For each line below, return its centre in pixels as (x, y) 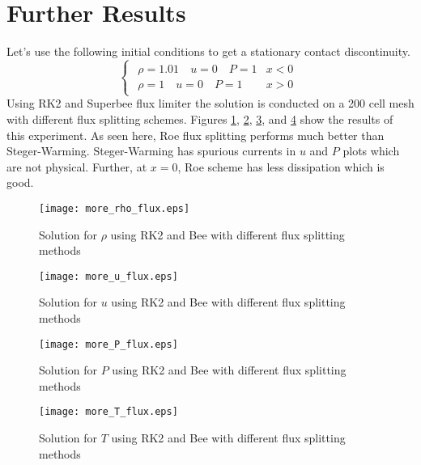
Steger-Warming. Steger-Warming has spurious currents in (151, 151)
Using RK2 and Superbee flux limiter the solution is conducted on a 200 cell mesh (210, 103)
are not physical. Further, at (77, 166)
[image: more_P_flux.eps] (108, 344)
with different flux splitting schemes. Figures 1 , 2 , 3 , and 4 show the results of (200, 118)
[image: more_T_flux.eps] (108, 412)
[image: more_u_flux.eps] (108, 276)
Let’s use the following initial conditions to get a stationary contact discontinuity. (208, 51)
